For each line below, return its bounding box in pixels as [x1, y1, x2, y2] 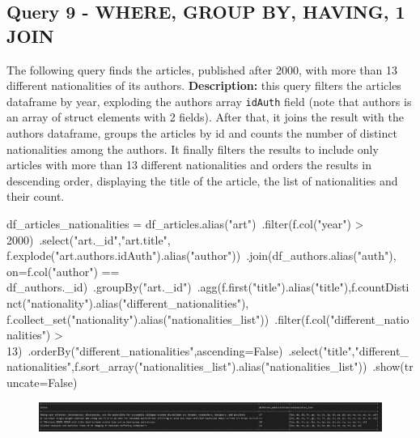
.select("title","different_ [288, 342, 409, 359]
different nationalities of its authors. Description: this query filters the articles [6, 77, 401, 94]
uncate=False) [6, 373, 78, 390]
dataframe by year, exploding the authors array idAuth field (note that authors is [6, 92, 412, 109]
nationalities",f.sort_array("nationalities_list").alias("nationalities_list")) [6, 358, 367, 375]
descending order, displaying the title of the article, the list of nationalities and [6, 172, 398, 189]
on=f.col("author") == [6, 262, 120, 279]
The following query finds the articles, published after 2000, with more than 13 [6, 61, 398, 78]
